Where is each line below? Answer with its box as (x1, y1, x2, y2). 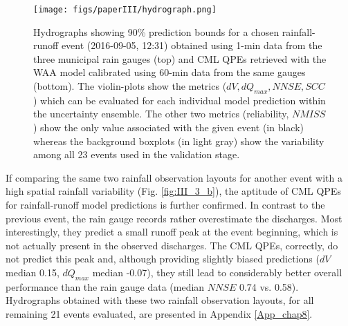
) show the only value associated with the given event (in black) (33, 120, 304, 135)
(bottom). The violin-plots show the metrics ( (33, 79, 227, 93)
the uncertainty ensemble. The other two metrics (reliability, (33, 106, 289, 121)
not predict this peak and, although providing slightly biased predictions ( (6, 251, 320, 266)
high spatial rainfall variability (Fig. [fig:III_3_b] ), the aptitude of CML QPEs (6, 184, 341, 198)
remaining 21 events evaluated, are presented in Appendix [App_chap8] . (6, 306, 313, 320)
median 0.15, (6, 265, 59, 279)
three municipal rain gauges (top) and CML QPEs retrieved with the (33, 51, 327, 66)
